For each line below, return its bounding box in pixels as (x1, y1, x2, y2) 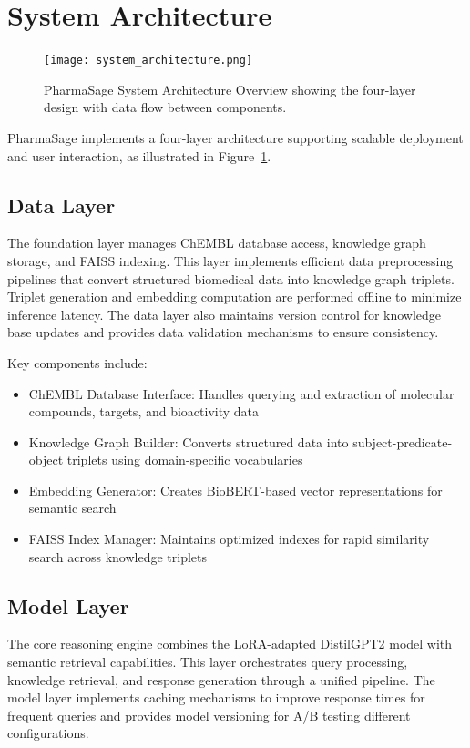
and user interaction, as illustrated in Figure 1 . (7, 146, 271, 165)
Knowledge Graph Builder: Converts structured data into (28, 432, 349, 451)
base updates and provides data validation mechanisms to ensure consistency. (7, 323, 439, 342)
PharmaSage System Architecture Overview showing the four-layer (44, 79, 416, 98)
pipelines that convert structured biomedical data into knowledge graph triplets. (7, 269, 455, 288)
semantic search (28, 498, 117, 517)
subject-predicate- (352, 432, 453, 451)
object (28, 450, 64, 469)
